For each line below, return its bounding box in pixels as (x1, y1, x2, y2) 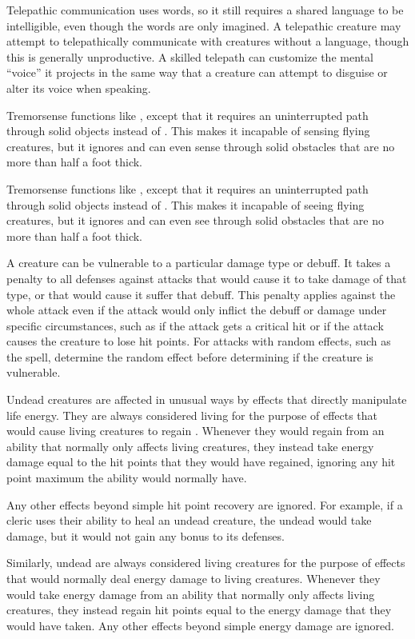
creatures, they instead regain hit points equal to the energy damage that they (6, 601, 392, 618)
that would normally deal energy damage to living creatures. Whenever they (6, 570, 381, 586)
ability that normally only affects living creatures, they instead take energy (6, 437, 374, 454)
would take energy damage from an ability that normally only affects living (6, 585, 375, 602)
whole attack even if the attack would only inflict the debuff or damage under (6, 302, 387, 318)
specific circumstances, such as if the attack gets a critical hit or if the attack (6, 317, 384, 333)
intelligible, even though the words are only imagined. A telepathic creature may (6, 17, 401, 34)
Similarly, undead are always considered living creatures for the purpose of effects (6, 554, 405, 571)
